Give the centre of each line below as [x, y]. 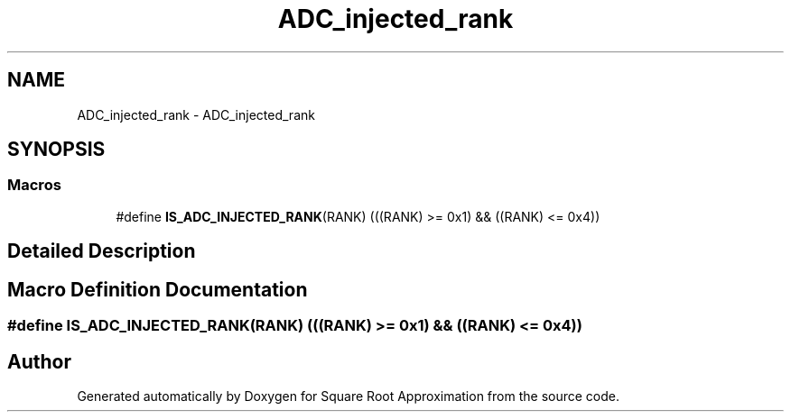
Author [39, 361]
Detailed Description [102, 251]
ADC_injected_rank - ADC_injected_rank [196, 114]
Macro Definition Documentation [158, 289]
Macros [34, 185]
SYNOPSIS [56, 150]
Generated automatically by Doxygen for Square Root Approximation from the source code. [348, 396]
